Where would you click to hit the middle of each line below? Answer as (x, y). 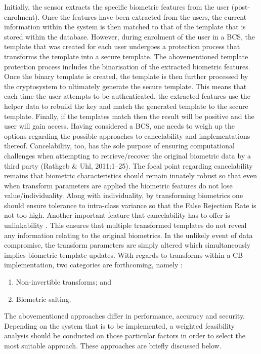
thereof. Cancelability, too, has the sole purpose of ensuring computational (119, 146)
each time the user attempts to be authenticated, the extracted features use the (127, 96)
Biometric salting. (43, 299)
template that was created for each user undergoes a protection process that (122, 46)
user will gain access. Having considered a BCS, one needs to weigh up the (119, 126)
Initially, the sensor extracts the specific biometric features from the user (117, 7)
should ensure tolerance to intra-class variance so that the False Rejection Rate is (130, 205)
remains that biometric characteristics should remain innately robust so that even (131, 175)
